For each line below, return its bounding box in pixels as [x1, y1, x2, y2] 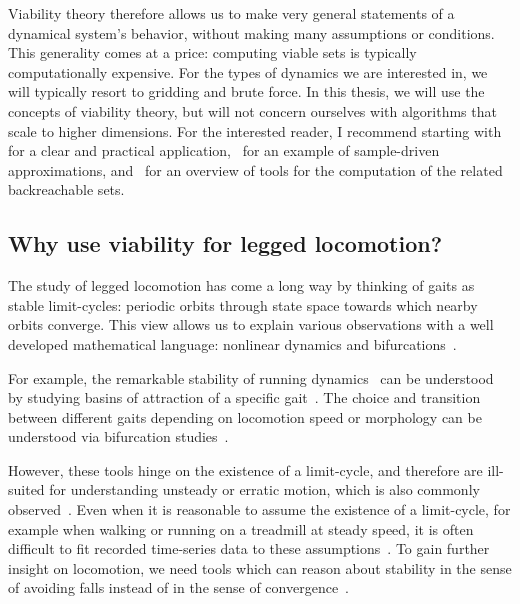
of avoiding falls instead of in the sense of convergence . [8, 577, 350, 598]
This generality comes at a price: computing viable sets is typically [8, 42, 417, 63]
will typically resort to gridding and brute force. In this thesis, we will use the [8, 81, 485, 102]
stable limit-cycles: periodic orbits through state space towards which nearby [8, 294, 478, 315]
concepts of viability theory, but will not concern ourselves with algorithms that [8, 100, 497, 121]
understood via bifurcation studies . [8, 426, 229, 447]
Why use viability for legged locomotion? [8, 228, 443, 259]
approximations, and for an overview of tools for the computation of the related [8, 159, 503, 180]
